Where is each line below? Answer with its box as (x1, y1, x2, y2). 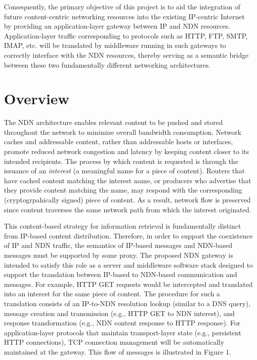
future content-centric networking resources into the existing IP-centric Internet (4, 11, 245, 21)
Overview (4, 88, 70, 109)
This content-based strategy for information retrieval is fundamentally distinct (4, 221, 241, 231)
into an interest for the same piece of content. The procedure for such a (4, 288, 220, 299)
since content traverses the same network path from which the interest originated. (4, 204, 252, 214)
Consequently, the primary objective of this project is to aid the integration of (4, 1, 240, 11)
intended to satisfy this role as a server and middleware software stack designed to (4, 259, 253, 270)
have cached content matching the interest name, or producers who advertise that (4, 175, 252, 185)
